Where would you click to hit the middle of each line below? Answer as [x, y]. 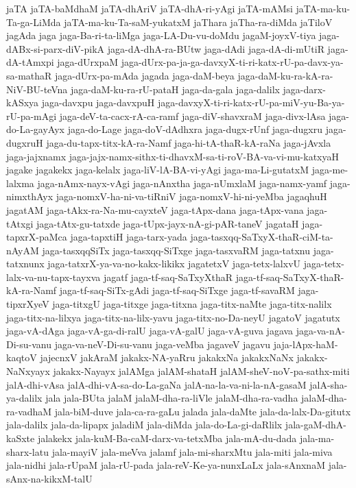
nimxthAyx [30, 196]
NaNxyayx [28, 371]
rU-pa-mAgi [32, 115]
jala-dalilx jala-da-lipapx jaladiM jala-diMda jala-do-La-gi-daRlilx [144, 425]
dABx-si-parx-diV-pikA [56, 48]
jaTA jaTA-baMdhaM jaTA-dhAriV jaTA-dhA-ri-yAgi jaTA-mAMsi [150, 8]
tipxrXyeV [28, 304]
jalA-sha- [329, 384]
